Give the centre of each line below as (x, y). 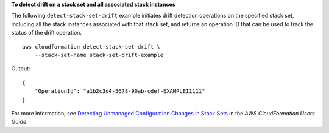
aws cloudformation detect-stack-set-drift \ (91, 46)
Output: (21, 69)
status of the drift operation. (47, 33)
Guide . (19, 122)
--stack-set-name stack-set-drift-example (99, 55)
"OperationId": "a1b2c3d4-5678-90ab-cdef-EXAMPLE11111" (120, 91)
